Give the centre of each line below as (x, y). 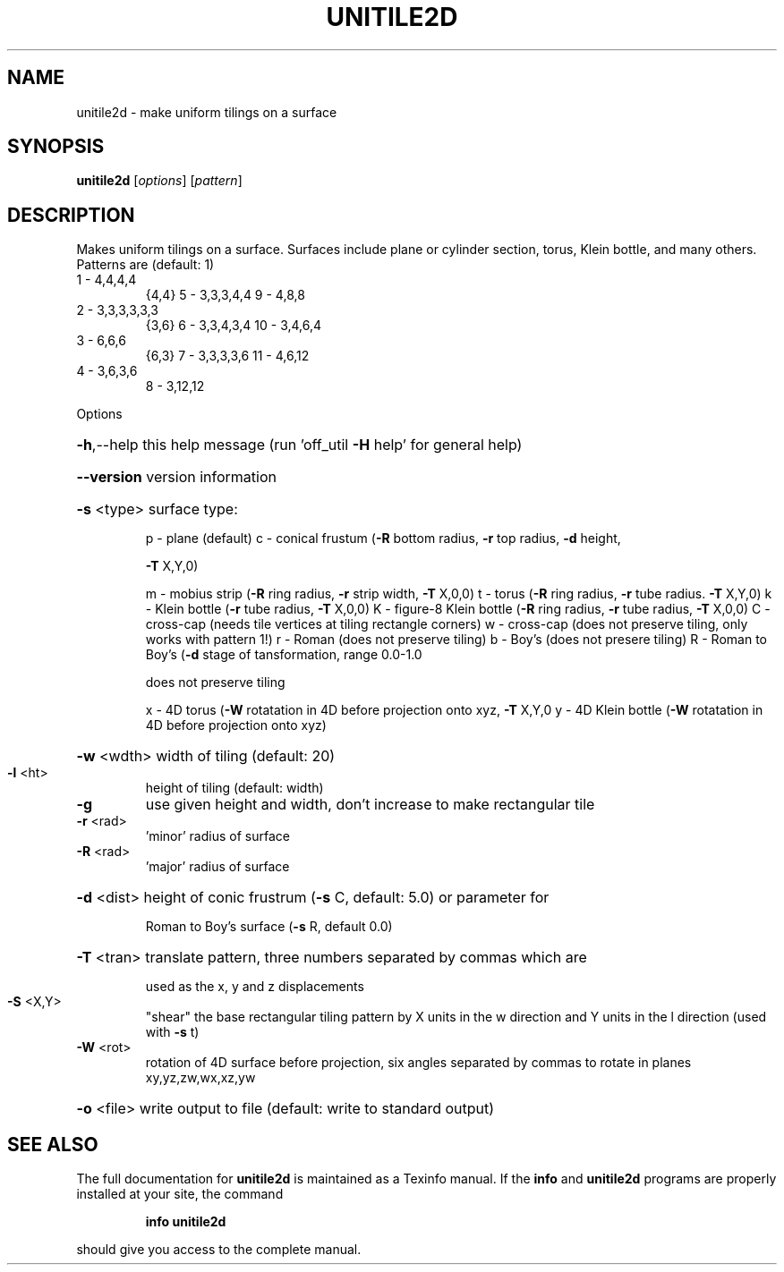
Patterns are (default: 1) (145, 265)
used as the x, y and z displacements (255, 987)
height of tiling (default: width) (234, 788)
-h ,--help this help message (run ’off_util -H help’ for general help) (299, 445)
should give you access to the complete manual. (219, 1250)
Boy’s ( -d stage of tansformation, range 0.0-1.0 (284, 655)
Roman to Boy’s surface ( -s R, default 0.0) (269, 927)
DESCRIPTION (71, 215)
